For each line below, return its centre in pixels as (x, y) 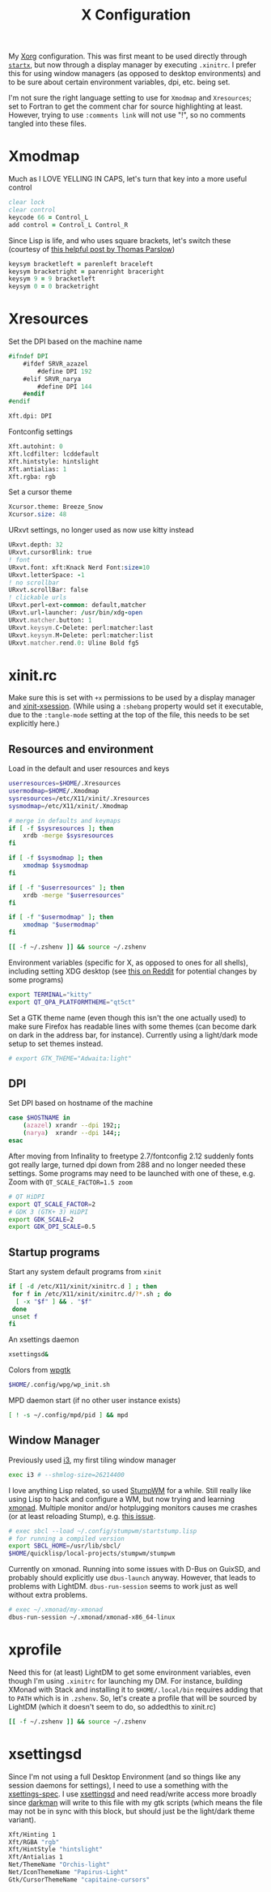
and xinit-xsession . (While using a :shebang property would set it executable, (136, 706)
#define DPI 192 (65, 371)
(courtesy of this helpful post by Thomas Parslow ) (92, 249)
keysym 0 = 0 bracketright (54, 287)
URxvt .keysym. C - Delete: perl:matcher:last (81, 627)
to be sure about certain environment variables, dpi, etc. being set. (119, 82)
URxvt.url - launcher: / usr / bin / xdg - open (76, 613)
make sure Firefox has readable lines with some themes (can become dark (133, 1026)
